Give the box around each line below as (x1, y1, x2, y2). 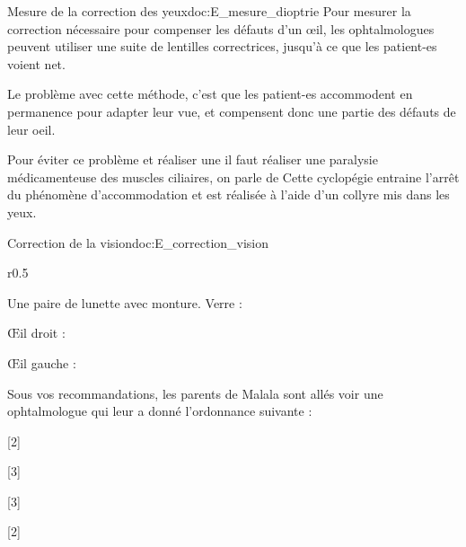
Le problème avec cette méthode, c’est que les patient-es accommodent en (7, 84, 413, 103)
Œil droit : (7, 323, 66, 342)
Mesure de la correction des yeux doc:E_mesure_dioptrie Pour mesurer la (7, 2, 411, 20)
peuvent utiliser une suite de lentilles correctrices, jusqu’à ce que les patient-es (7, 37, 437, 56)
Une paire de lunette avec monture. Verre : (7, 293, 242, 312)
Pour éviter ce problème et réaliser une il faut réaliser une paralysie (7, 150, 378, 169)
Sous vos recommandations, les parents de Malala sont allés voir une (7, 384, 383, 402)
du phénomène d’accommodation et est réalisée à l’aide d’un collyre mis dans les (7, 185, 450, 204)
